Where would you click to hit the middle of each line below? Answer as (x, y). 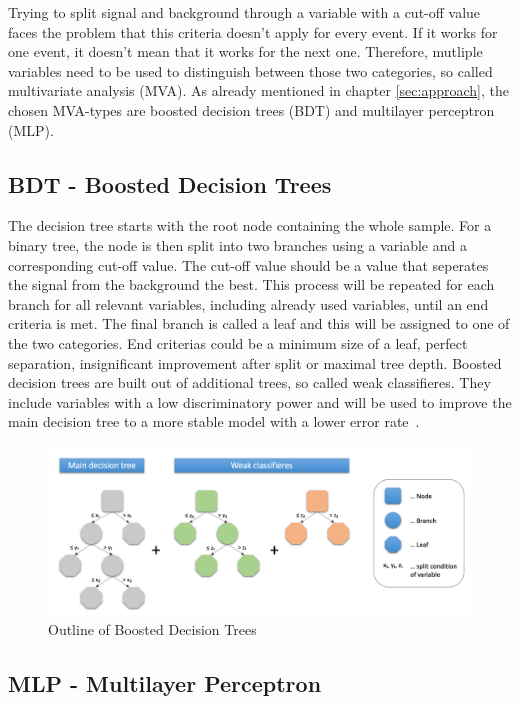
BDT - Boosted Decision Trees (170, 183)
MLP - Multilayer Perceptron (165, 683)
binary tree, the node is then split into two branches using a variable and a (237, 244)
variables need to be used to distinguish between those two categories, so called (250, 70)
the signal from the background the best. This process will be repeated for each (251, 284)
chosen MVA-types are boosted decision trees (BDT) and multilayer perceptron (251, 109)
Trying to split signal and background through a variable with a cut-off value (244, 12)
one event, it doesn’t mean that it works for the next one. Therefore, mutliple (245, 51)
